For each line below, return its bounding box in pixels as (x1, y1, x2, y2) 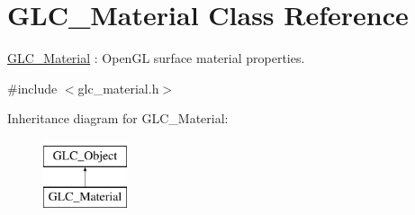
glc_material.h (77, 78, 159, 97)
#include (7, 78, 58, 97)
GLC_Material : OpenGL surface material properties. (7, 49, 305, 67)
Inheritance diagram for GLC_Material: (7, 109, 229, 128)
